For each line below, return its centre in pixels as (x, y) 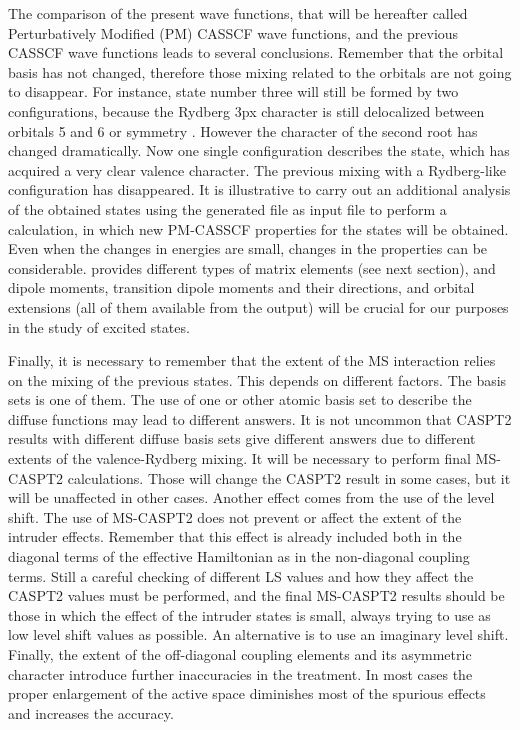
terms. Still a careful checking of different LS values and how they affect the (241, 575)
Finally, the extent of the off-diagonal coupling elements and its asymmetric (240, 654)
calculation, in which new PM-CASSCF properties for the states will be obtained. (258, 228)
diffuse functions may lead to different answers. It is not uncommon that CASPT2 (260, 418)
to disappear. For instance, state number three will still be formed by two (233, 91)
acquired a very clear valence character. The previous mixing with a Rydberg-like (257, 169)
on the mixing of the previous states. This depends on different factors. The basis (257, 379)
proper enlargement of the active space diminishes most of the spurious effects (247, 693)
